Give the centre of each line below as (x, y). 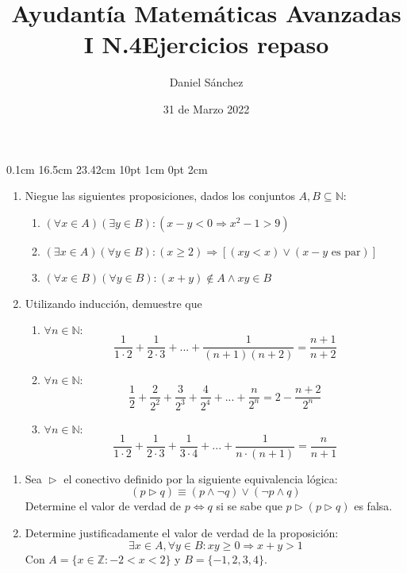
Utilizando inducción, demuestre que (113, 303)
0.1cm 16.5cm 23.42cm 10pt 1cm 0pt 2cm (107, 169)
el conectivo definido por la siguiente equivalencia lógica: (201, 478)
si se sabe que (249, 506)
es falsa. (373, 506)
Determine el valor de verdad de (103, 506)
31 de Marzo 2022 (206, 108)
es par (346, 252)
